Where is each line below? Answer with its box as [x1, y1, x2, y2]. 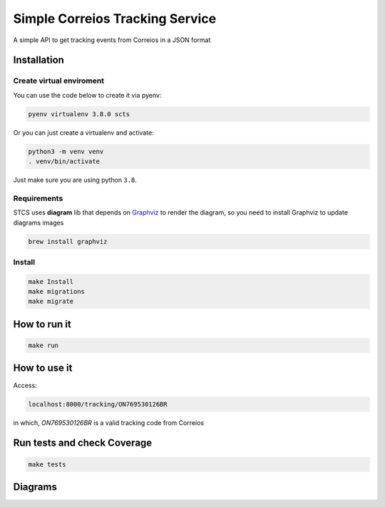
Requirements [13, 193, 63, 203]
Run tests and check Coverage [13, 437, 153, 449]
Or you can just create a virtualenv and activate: [13, 128, 155, 137]
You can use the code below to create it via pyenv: [13, 91, 162, 99]
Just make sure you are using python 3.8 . [13, 175, 137, 185]
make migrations [28, 287, 86, 296]
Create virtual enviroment [13, 76, 105, 86]
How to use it [13, 362, 73, 374]
